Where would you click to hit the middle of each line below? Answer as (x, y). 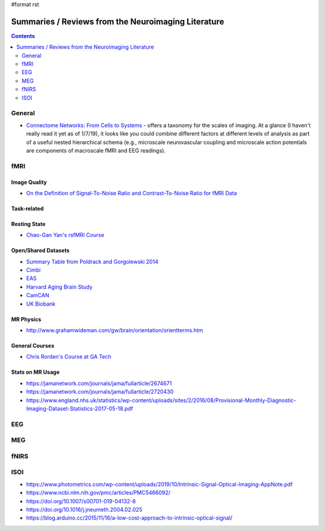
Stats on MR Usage (36, 372)
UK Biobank (41, 304)
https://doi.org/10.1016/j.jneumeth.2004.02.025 (84, 509)
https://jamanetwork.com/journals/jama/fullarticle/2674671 (99, 383)
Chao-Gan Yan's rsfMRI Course (65, 235)
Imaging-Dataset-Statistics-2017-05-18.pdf (80, 408)
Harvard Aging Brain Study (59, 287)
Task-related (27, 209)
